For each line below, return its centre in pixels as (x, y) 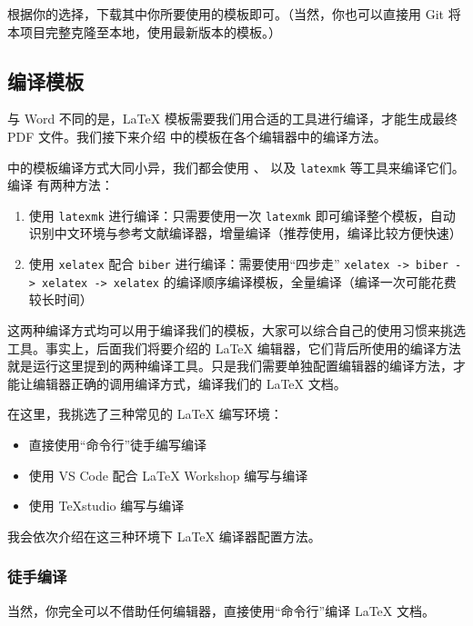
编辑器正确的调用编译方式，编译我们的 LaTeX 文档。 (189, 383)
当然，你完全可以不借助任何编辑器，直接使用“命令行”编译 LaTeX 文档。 (221, 610)
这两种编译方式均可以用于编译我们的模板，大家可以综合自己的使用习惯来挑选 (236, 329)
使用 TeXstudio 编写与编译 (106, 506)
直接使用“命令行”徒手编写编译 (118, 444)
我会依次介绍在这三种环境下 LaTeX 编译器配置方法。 (164, 536)
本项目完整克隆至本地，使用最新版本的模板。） (144, 31)
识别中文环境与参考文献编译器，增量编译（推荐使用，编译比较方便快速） (245, 233)
